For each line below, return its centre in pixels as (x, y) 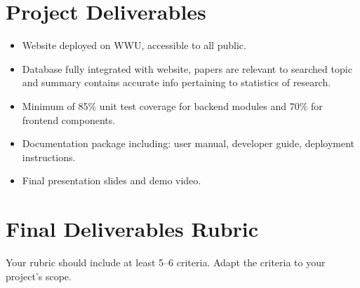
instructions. (49, 157)
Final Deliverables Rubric (132, 229)
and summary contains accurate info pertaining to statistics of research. (176, 82)
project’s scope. (39, 276)
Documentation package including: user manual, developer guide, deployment (188, 143)
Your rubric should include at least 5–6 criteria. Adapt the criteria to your (166, 262)
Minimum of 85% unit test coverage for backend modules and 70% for (172, 105)
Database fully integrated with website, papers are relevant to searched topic (187, 68)
